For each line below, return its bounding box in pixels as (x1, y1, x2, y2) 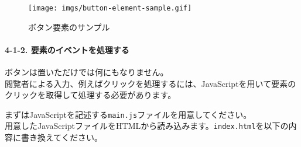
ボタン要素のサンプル (28, 20, 110, 33)
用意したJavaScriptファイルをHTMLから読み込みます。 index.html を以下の (5, 120, 289, 132)
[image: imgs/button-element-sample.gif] (28, 4, 192, 12)
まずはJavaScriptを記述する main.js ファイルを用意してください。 (5, 108, 252, 120)
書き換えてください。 (20, 131, 102, 143)
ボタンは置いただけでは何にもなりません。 (5, 66, 169, 78)
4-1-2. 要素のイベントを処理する (5, 43, 129, 55)
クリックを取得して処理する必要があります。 (5, 89, 176, 101)
